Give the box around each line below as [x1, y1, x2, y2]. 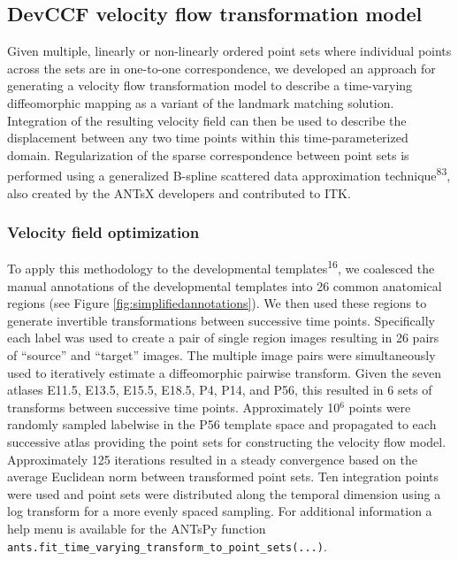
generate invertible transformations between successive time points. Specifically [7, 311, 435, 329]
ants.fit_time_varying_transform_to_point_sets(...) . [7, 536, 327, 555]
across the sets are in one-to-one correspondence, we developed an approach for [7, 58, 436, 77]
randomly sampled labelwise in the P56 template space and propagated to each [7, 415, 437, 434]
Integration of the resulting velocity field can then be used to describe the [7, 111, 407, 129]
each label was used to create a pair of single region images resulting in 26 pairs [7, 328, 439, 347]
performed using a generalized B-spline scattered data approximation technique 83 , [7, 164, 451, 185]
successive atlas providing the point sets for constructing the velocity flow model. [7, 433, 447, 451]
